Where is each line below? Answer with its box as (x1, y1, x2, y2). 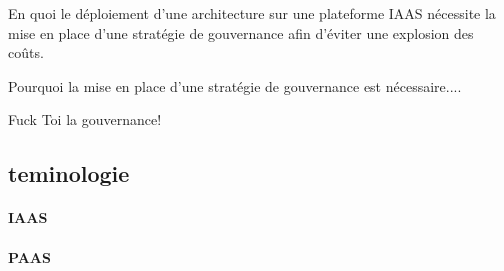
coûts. (8, 42, 44, 63)
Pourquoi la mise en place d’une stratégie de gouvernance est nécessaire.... (8, 75, 462, 96)
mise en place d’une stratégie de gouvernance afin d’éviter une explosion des (8, 22, 474, 43)
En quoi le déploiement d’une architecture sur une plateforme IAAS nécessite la (8, 3, 496, 23)
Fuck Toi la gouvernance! (8, 109, 162, 130)
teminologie (8, 158, 130, 189)
